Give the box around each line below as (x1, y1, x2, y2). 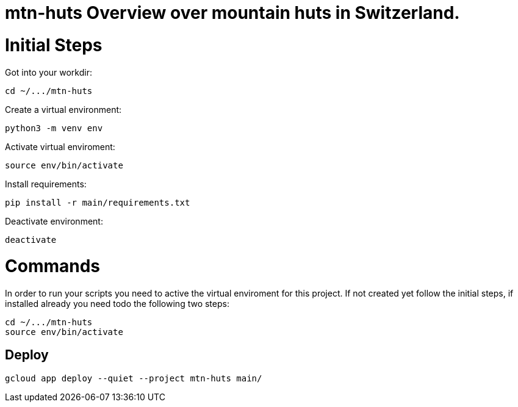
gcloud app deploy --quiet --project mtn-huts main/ (5, 373, 262, 383)
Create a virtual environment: (5, 104, 122, 115)
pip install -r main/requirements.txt (5, 197, 190, 207)
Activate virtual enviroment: (5, 141, 115, 152)
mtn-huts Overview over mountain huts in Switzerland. (5, 2, 460, 23)
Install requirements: (5, 178, 87, 189)
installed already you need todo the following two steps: (5, 298, 229, 309)
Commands (5, 256, 101, 277)
